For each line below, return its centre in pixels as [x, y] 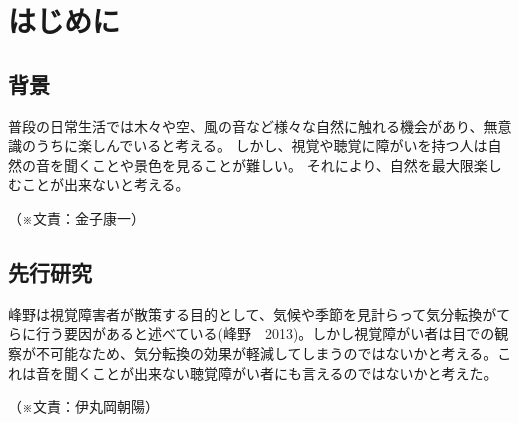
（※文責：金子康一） [76, 217]
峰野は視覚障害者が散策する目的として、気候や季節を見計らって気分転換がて [259, 313]
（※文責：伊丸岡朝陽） [83, 406]
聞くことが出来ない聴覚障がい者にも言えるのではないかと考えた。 [280, 372]
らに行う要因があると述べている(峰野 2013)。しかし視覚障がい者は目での [251, 333]
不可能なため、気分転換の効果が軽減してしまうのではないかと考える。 [266, 352]
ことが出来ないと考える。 [105, 184]
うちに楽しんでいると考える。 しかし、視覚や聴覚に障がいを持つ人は [261, 145]
